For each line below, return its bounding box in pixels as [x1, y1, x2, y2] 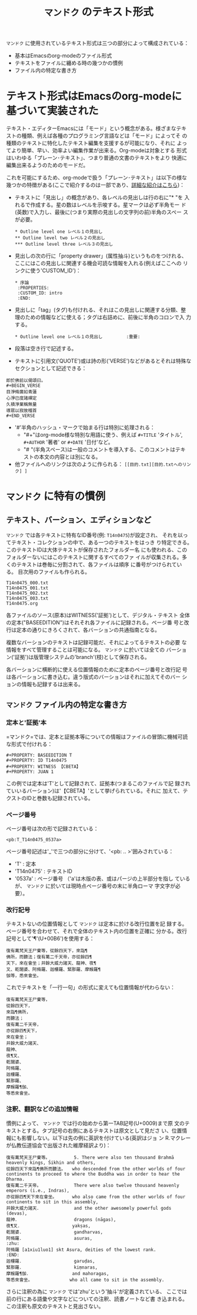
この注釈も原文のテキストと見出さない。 [6, 1303, 104, 1310]
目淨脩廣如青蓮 [6, 389, 37, 395]
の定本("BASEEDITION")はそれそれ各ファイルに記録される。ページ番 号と [6, 619, 184, 626]
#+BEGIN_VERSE [6, 383, 41, 389]
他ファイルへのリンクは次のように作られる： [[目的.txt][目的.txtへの [14, 461, 182, 468]
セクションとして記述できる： [14, 365, 87, 372]
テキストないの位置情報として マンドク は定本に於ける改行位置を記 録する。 [6, 921, 188, 928]
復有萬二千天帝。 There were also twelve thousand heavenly [6, 1182, 179, 1188]
